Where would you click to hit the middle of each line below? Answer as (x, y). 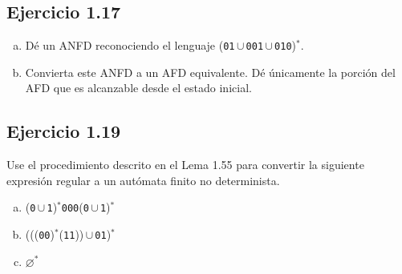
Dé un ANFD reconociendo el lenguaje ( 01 (130, 45)
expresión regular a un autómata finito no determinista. (143, 180)
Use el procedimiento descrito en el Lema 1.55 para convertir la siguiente (185, 165)
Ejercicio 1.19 (64, 131)
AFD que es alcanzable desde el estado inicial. (138, 88)
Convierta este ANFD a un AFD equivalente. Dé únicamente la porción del (210, 72)
